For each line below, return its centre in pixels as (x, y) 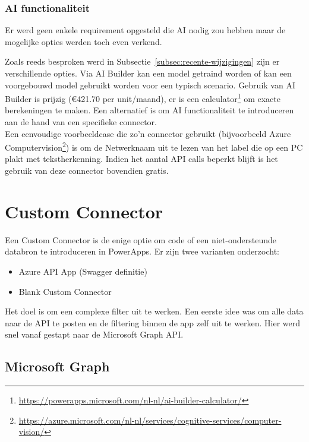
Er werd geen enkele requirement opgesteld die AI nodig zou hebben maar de (145, 30)
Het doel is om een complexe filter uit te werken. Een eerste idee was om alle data (154, 311)
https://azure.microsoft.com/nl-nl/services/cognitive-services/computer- (150, 420)
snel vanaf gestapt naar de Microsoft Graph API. (94, 334)
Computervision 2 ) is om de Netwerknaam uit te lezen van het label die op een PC (154, 146)
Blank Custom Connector (65, 291)
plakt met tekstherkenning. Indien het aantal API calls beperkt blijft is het (141, 159)
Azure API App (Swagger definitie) (83, 271)
